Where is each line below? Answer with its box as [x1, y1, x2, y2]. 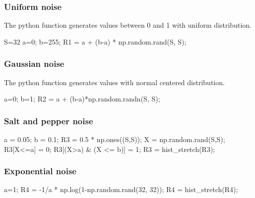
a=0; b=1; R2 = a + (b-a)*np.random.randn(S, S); [4, 94, 160, 104]
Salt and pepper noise [4, 114, 93, 127]
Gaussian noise [4, 57, 64, 70]
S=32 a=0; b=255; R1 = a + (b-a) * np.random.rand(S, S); [4, 36, 187, 47]
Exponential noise [4, 165, 76, 177]
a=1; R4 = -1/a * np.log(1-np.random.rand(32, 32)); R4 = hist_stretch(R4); [4, 184, 238, 195]
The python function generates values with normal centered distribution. [4, 77, 225, 87]
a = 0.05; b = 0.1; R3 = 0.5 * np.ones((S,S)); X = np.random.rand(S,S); [4, 134, 225, 145]
